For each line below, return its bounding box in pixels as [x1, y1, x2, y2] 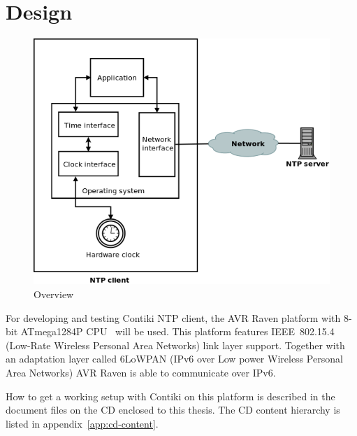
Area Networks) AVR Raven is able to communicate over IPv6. [6, 365, 276, 379]
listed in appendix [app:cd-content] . [6, 416, 159, 430]
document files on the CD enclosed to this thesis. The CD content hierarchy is [6, 402, 340, 417]
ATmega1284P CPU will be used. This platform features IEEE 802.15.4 [20, 324, 335, 339]
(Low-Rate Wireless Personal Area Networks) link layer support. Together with [6, 337, 345, 352]
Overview [34, 286, 74, 301]
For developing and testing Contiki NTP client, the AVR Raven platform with [6, 310, 341, 325]
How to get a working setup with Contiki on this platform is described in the [6, 388, 335, 403]
